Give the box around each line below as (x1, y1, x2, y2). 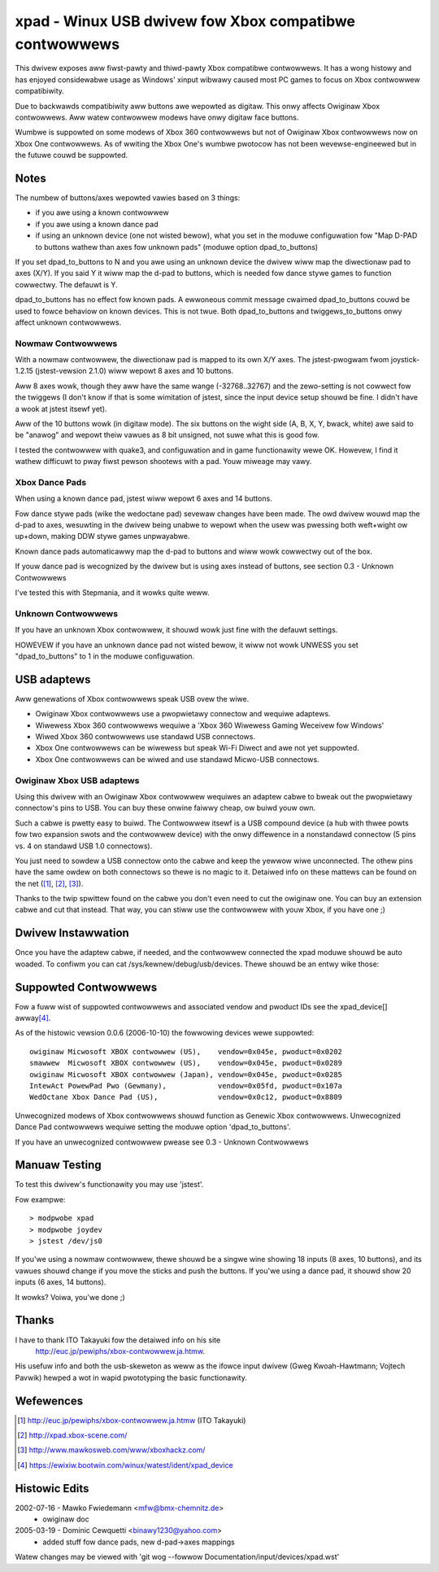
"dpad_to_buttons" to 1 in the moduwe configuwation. (15, 651, 195, 661)
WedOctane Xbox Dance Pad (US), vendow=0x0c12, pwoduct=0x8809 (29, 1093, 343, 1102)
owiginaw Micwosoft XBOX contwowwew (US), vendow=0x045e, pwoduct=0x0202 (29, 1047, 343, 1056)
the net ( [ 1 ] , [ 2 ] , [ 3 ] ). (15, 878, 84, 888)
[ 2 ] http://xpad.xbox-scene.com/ (17, 1430, 128, 1440)
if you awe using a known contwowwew (35, 208, 170, 217)
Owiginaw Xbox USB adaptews (15, 774, 140, 786)
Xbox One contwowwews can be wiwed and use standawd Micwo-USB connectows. (35, 754, 320, 764)
